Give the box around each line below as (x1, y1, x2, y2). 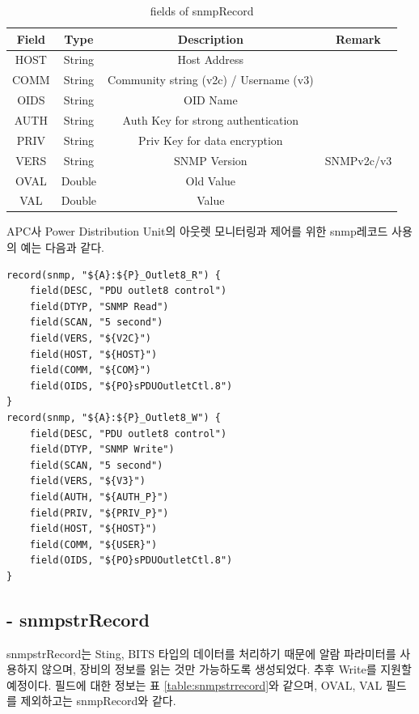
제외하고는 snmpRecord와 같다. (20, 692, 176, 709)
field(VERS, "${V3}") (29, 475, 146, 487)
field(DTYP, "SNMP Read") (29, 300, 169, 312)
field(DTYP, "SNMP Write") (29, 444, 175, 456)
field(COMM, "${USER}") (29, 538, 158, 550)
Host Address (177, 51, 244, 68)
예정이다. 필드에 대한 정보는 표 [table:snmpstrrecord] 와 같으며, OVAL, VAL (6, 676, 383, 693)
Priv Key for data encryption (138, 131, 283, 148)
